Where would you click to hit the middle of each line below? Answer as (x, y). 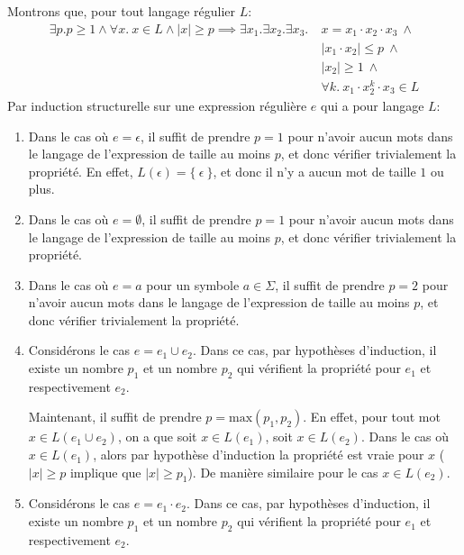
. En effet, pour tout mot (372, 417)
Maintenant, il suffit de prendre (115, 417)
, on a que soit (157, 437)
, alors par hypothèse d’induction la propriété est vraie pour (259, 455)
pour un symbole (193, 284)
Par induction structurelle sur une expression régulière (157, 105)
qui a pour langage (372, 105)
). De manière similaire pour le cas (283, 472)
